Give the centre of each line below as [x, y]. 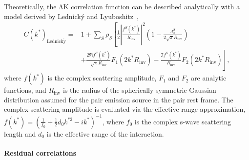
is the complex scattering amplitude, [102, 78]
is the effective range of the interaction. [105, 133]
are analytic [209, 78]
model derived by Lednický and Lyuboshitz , [71, 16]
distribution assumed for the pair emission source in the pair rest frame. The [119, 99]
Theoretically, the [30, 6]
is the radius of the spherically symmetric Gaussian [139, 90]
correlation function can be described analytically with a [156, 6]
